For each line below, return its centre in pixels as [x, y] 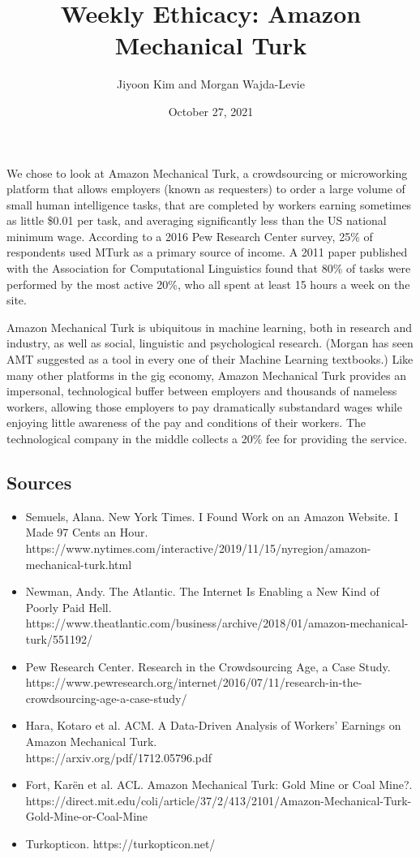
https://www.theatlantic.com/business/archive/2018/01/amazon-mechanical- [217, 623]
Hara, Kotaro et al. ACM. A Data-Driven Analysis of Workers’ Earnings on [213, 725]
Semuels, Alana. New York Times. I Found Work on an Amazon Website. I [212, 516]
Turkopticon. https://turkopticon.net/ [120, 843]
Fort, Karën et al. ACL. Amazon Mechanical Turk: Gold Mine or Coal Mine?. [219, 785]
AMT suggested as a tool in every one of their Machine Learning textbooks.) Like [210, 359]
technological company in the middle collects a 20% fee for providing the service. [207, 438]
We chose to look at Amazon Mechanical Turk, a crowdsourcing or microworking [207, 172]
